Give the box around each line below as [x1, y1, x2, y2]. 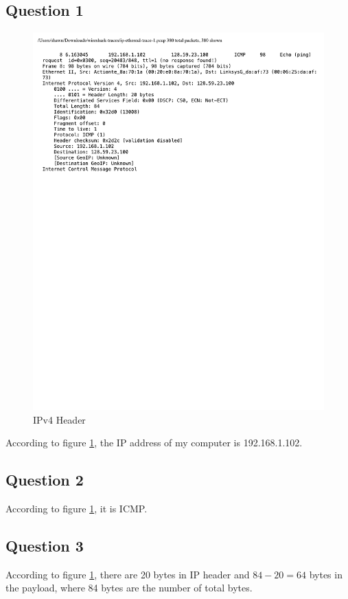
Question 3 [5, 535, 84, 556]
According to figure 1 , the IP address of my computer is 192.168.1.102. [5, 435, 303, 450]
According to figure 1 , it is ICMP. [5, 501, 148, 516]
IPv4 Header [33, 412, 86, 426]
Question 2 [5, 469, 84, 490]
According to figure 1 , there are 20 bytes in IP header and [5, 567, 250, 581]
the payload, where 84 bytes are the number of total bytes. [5, 580, 253, 595]
